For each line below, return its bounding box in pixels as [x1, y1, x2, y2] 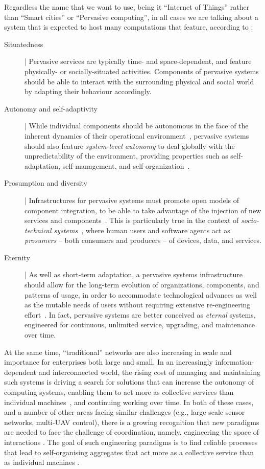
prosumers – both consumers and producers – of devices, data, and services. [25, 235, 261, 245]
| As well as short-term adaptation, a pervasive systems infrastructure [25, 269, 243, 280]
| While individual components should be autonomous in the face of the [25, 120, 249, 131]
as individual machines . [4, 457, 80, 467]
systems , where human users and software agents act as [54, 225, 230, 235]
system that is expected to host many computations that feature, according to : [4, 21, 253, 32]
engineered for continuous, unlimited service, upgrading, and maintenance [25, 319, 255, 330]
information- [215, 356, 254, 367]
